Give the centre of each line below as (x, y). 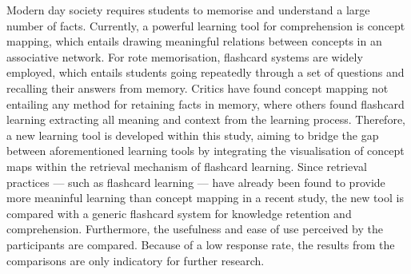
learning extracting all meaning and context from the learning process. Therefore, (206, 119)
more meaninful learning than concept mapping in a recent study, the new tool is (205, 198)
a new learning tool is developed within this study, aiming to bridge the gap (193, 135)
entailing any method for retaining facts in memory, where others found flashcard (205, 103)
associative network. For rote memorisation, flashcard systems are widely (185, 56)
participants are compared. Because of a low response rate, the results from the (201, 244)
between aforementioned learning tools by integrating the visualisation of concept (205, 151)
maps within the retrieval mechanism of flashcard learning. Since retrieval (187, 166)
